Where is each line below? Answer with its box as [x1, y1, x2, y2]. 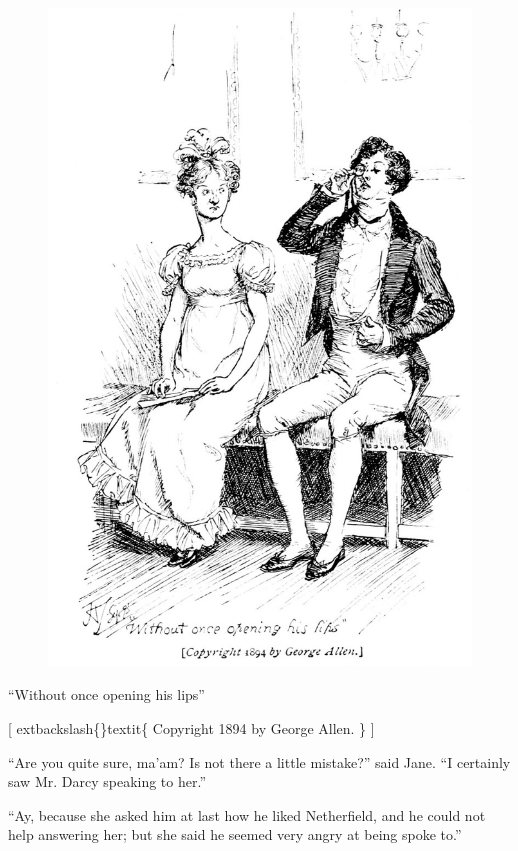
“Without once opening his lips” [8, 684, 205, 705]
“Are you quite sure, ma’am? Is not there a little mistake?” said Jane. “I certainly [8, 751, 511, 772]
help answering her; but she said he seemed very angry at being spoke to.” [8, 824, 462, 845]
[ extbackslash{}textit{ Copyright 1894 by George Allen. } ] [8, 718, 375, 739]
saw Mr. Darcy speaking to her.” [8, 771, 207, 792]
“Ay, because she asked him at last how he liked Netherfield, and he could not [8, 804, 486, 825]
